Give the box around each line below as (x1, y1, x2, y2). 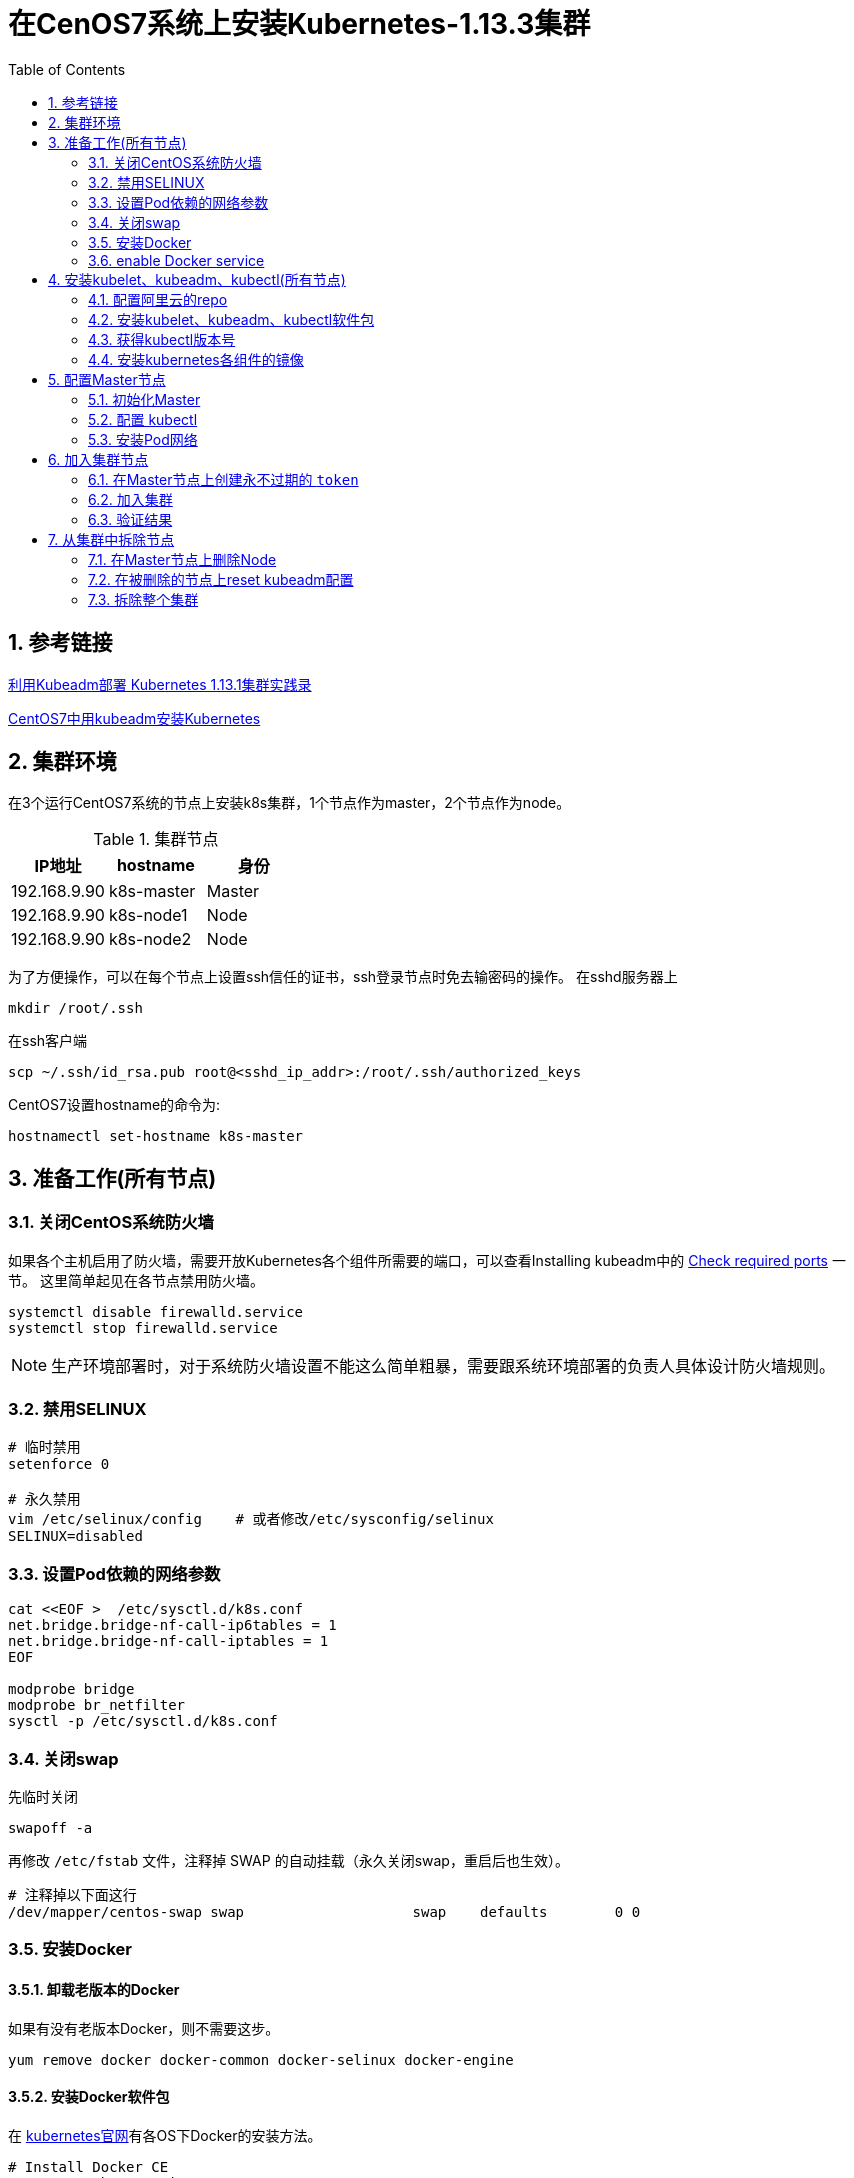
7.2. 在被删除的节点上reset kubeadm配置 (88, 570, 354, 588)
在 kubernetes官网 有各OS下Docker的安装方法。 (8, 2126, 322, 2144)
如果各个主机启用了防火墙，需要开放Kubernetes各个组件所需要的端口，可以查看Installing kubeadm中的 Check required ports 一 (8, 1251, 846, 1269)
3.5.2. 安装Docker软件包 (8, 2088, 170, 2106)
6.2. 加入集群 (88, 490, 173, 508)
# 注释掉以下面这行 (8, 1886, 137, 1903)
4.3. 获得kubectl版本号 (88, 330, 236, 348)
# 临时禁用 (8, 1439, 81, 1456)
